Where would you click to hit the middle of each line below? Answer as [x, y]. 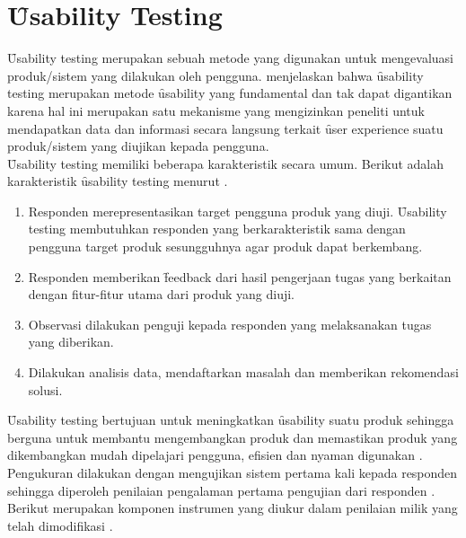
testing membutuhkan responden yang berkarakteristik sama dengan [217, 229]
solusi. [45, 389]
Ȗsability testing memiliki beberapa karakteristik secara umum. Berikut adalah [226, 163]
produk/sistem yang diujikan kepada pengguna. [138, 146]
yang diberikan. [71, 342]
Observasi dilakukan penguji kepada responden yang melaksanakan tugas [230, 324]
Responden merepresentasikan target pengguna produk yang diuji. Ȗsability [237, 211]
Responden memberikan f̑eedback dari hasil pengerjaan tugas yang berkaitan [240, 276]
